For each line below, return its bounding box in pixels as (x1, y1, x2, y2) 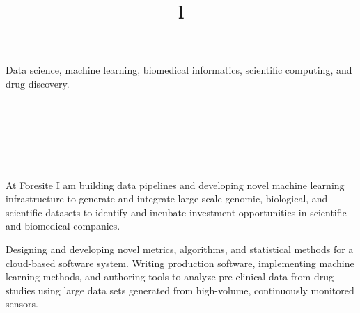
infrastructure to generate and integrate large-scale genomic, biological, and (6, 191, 328, 206)
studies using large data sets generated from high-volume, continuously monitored (6, 282, 354, 297)
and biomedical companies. (6, 218, 120, 233)
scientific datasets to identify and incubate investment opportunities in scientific (6, 204, 347, 219)
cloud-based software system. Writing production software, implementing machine (6, 255, 354, 270)
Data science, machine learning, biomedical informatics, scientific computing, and (6, 63, 352, 77)
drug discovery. (6, 76, 70, 90)
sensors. (6, 296, 38, 311)
